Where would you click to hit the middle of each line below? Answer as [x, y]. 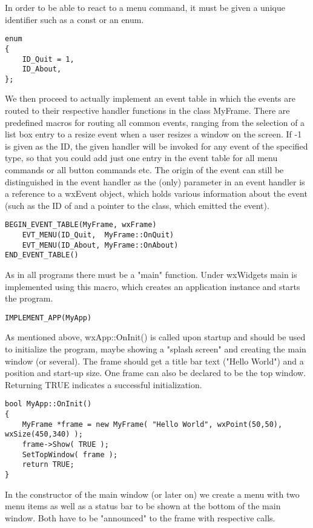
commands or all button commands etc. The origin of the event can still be [144, 170]
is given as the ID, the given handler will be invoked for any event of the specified [156, 146]
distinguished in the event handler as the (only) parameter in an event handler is [155, 181]
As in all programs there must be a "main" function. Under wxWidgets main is [151, 275]
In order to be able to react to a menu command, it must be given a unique [145, 7]
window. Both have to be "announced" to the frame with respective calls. [140, 517]
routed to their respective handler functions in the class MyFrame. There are [147, 111]
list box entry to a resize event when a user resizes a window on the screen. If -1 [153, 134]
